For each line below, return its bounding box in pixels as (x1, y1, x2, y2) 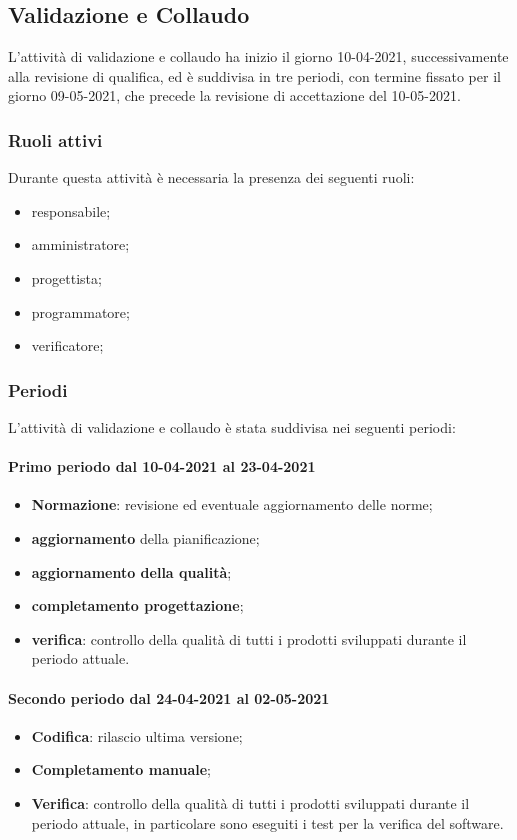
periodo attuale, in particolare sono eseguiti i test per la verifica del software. (31, 812, 504, 833)
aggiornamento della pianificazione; (31, 527, 260, 548)
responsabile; (31, 200, 111, 221)
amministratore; (31, 234, 130, 255)
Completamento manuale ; (31, 759, 211, 780)
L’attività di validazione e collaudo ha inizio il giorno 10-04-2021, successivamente (8, 46, 509, 67)
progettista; (31, 267, 102, 288)
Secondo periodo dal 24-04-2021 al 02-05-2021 (8, 687, 330, 708)
